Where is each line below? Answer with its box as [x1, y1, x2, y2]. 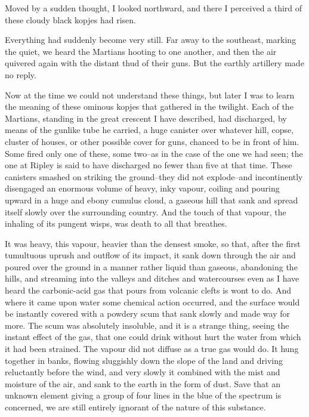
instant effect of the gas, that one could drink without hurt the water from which [5, 330, 301, 343]
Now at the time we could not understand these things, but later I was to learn [5, 88, 295, 101]
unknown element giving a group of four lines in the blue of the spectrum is [5, 389, 282, 401]
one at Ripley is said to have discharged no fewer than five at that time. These [5, 159, 292, 171]
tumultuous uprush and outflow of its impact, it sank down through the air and [5, 249, 296, 261]
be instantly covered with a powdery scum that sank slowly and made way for [5, 307, 290, 320]
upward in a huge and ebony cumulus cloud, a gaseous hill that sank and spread [5, 193, 298, 206]
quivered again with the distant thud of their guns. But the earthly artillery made [5, 57, 304, 69]
